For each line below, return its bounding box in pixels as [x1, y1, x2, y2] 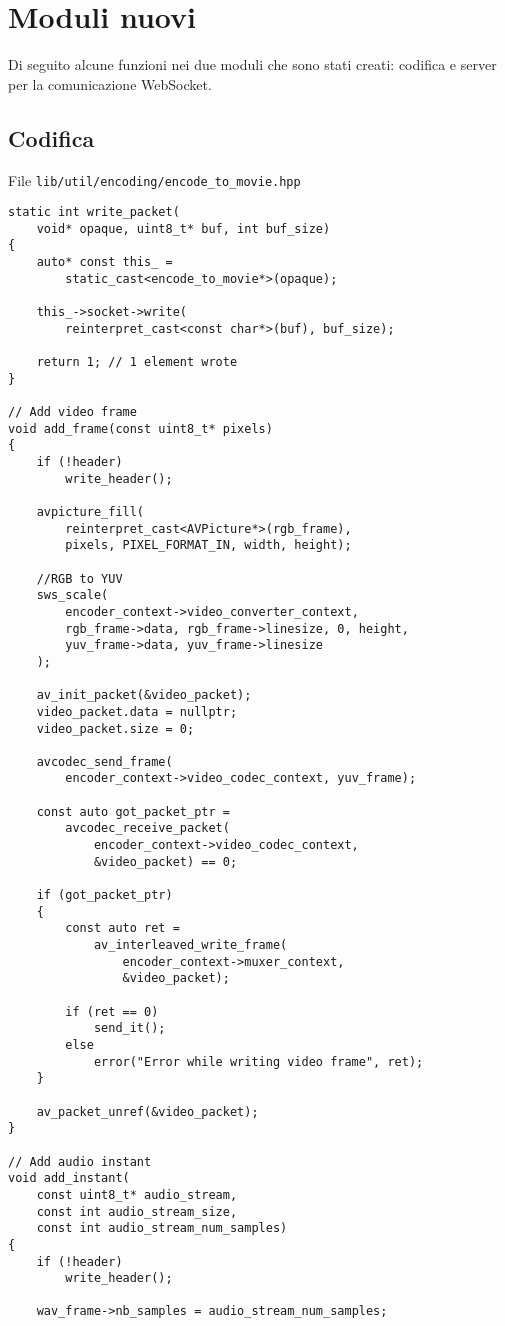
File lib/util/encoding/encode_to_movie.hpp [8, 169, 301, 190]
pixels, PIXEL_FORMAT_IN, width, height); [65, 538, 352, 553]
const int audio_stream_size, [36, 1204, 238, 1219]
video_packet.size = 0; [36, 721, 195, 736]
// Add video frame [8, 405, 137, 420]
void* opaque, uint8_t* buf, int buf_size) [36, 221, 331, 236]
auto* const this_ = [36, 255, 173, 270]
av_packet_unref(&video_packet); [36, 1104, 259, 1119]
